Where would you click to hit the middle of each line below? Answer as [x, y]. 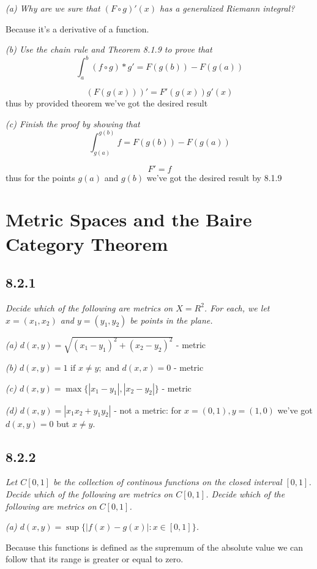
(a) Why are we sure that [53, 8]
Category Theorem [87, 243]
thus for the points [40, 177]
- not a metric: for [148, 410]
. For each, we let [237, 307]
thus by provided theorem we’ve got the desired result [107, 103]
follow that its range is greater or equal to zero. [95, 559]
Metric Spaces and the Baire [129, 219]
